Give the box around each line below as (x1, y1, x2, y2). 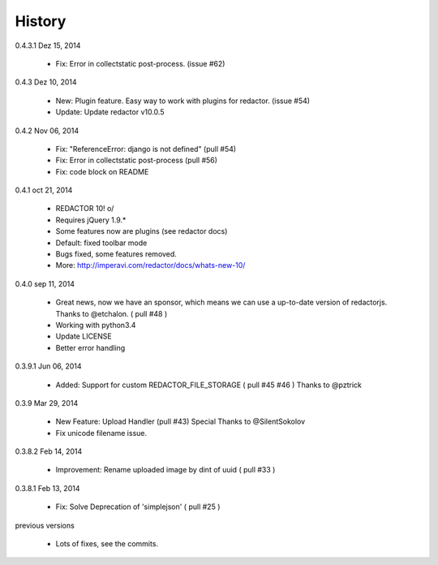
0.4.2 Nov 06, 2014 (15, 126, 79, 136)
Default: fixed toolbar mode (55, 238, 148, 248)
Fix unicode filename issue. (55, 428, 148, 438)
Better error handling (55, 343, 126, 352)
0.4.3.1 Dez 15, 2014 (15, 41, 81, 50)
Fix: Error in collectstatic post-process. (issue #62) (55, 58, 225, 68)
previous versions (15, 520, 75, 530)
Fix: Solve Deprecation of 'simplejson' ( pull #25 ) (55, 502, 221, 511)
